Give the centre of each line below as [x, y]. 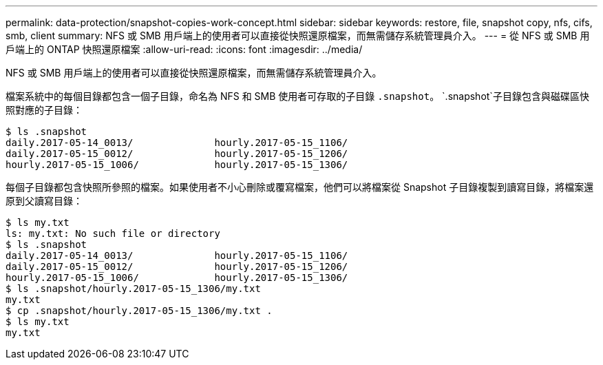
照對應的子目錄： [44, 110]
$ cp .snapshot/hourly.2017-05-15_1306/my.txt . [139, 311]
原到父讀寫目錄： [44, 201]
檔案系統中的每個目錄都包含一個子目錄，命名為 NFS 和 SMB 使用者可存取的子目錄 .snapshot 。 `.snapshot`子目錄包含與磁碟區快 [297, 96]
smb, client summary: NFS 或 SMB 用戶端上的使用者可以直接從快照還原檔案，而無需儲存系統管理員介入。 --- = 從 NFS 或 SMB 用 [298, 35]
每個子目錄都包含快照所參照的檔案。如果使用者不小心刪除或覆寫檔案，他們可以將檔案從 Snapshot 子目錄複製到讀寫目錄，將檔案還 [300, 187]
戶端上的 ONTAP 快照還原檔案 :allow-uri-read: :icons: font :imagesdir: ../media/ [184, 49]
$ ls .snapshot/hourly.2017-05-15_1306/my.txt [133, 289]
